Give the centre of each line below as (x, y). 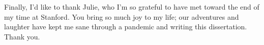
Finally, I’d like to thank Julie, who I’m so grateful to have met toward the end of (132, 7)
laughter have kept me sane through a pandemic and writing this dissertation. (126, 27)
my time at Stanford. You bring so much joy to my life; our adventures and (122, 16)
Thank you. (22, 36)
